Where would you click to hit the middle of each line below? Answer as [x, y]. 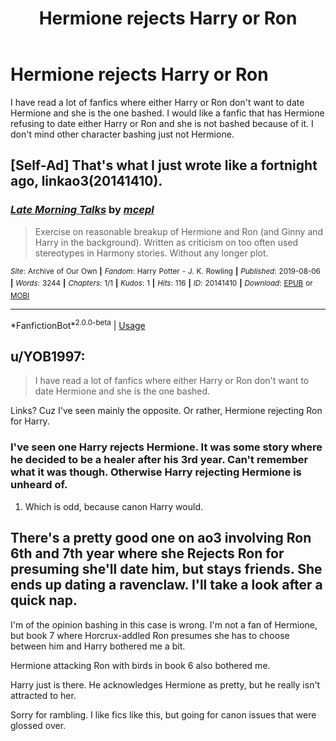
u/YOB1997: [48, 356]
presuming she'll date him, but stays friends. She [166, 569]
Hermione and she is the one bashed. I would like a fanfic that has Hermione [167, 113]
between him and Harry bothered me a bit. [98, 646]
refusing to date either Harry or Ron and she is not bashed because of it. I [162, 123]
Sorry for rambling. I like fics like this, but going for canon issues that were [163, 714]
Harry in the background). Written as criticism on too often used [166, 242]
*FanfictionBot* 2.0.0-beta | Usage [78, 324]
